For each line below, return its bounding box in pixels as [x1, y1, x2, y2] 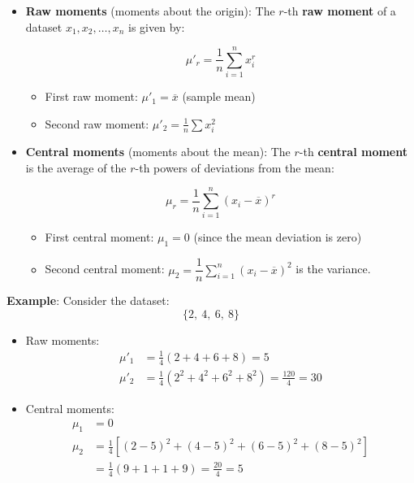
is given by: [128, 18, 185, 35]
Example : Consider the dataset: [6, 292, 170, 309]
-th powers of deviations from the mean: [135, 159, 334, 176]
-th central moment [299, 143, 408, 160]
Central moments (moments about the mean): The [25, 143, 291, 160]
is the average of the [25, 159, 127, 176]
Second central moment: [45, 260, 165, 277]
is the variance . [295, 260, 371, 277]
